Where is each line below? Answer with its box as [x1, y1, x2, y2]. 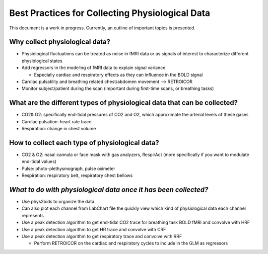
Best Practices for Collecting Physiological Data [9, 7, 210, 18]
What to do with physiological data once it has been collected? [9, 185, 208, 194]
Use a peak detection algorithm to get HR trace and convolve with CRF [21, 226, 166, 232]
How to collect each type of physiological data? [9, 138, 159, 147]
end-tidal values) [21, 159, 57, 165]
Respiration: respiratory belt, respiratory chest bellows [21, 172, 133, 178]
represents [21, 212, 44, 218]
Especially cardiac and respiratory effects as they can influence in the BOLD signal [34, 72, 203, 78]
